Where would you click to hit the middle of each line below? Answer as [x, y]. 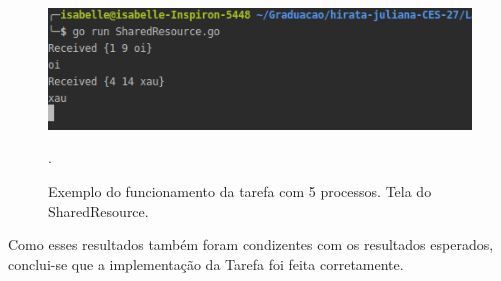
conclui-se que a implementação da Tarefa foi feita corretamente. [206, 263]
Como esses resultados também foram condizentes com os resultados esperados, [251, 244]
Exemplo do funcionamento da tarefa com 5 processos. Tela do [240, 190]
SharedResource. [98, 210]
